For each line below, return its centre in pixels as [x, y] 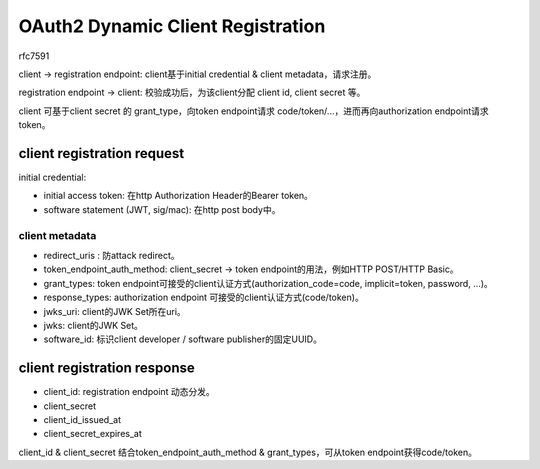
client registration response [106, 368]
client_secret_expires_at [92, 434]
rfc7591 [34, 56]
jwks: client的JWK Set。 [93, 325]
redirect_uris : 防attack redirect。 [111, 255]
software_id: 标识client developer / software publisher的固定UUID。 [182, 339]
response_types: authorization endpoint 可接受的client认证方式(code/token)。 [203, 297]
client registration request [101, 153]
